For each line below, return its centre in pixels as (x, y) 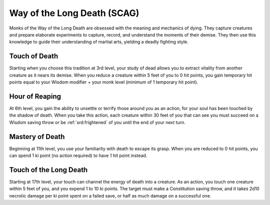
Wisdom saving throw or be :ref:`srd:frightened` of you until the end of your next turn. (97, 122)
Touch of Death (34, 56)
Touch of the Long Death (48, 170)
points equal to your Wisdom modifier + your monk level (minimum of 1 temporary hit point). (104, 82)
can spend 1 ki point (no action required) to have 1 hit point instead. (78, 155)
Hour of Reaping (35, 96)
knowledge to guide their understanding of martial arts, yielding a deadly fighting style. (99, 42)
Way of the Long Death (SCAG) (74, 13)
